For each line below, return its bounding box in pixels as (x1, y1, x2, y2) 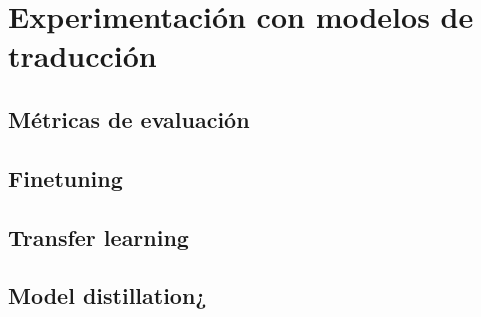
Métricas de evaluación (8, 103, 250, 134)
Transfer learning (8, 221, 189, 252)
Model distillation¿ (8, 280, 207, 311)
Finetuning (8, 162, 123, 193)
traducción (8, 35, 157, 76)
